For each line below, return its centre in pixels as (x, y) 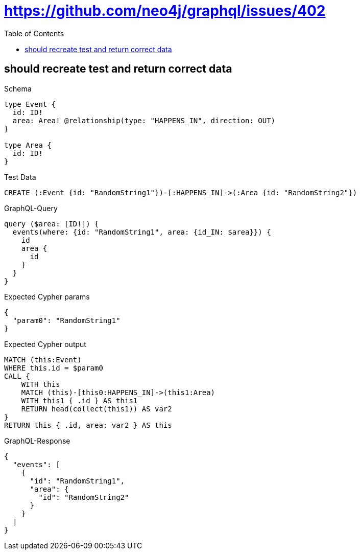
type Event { (30, 104)
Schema (18, 88)
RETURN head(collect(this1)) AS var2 (97, 409)
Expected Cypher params (47, 296)
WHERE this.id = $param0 (54, 368)
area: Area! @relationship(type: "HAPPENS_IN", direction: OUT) (144, 120)
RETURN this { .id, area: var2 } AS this (88, 425)
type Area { (28, 145)
